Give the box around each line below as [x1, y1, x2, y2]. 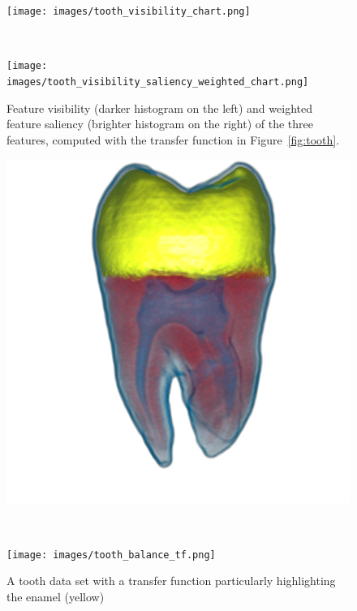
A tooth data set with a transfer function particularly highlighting [6, 572, 336, 589]
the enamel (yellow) [6, 587, 105, 605]
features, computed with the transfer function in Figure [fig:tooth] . [6, 131, 340, 148]
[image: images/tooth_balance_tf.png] [6, 549, 216, 561]
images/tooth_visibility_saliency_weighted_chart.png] [6, 75, 309, 88]
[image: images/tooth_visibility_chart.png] [6, 6, 251, 17]
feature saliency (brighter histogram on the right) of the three [6, 115, 314, 132]
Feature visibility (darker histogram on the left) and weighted [6, 99, 312, 116]
